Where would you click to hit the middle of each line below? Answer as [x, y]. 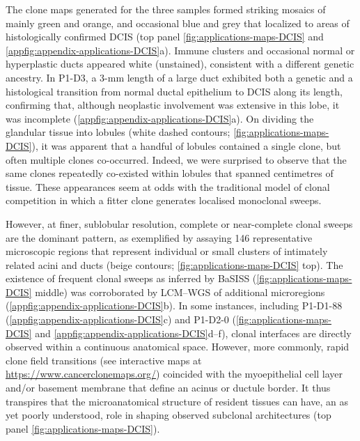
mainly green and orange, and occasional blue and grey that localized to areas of [178, 23]
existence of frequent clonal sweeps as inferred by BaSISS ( [131, 278]
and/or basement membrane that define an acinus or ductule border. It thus [168, 388]
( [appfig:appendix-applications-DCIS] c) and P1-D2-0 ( [121, 319]
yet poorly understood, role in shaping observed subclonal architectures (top [169, 415]
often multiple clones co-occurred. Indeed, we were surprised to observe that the [176, 159]
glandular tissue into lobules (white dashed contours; [118, 132]
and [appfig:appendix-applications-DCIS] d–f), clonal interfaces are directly [193, 333]
